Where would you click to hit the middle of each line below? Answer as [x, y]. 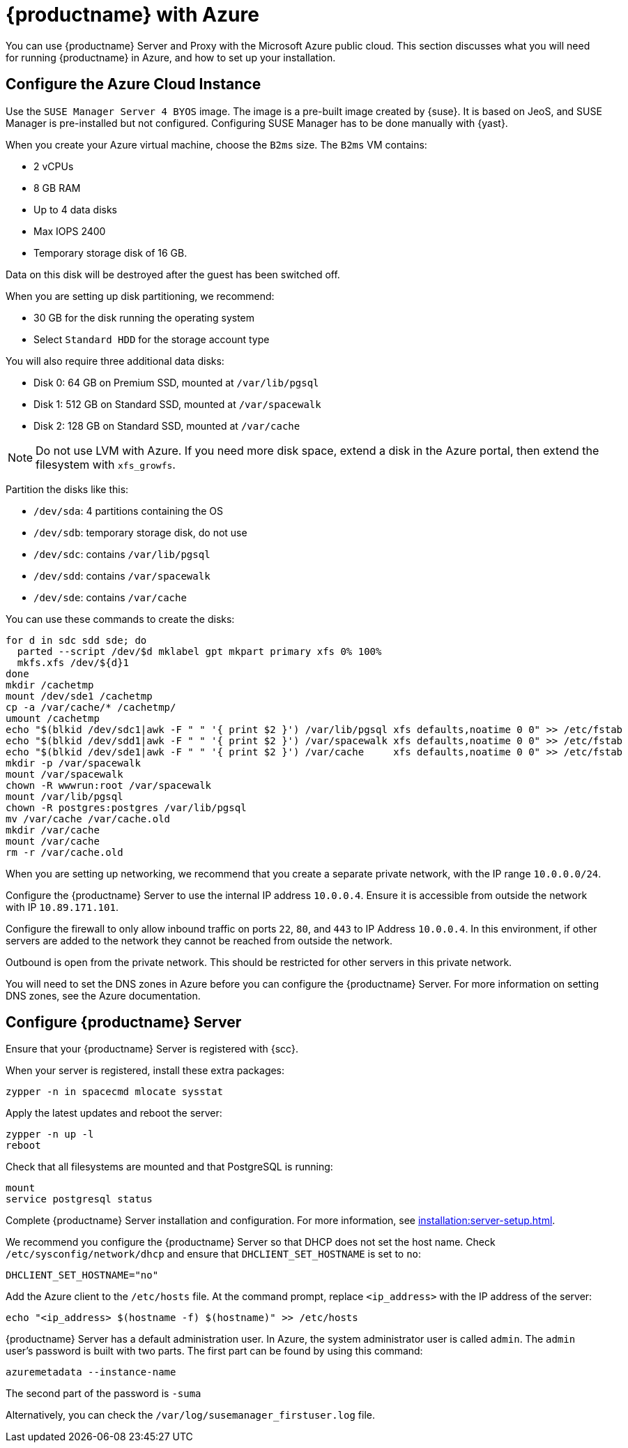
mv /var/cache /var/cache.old [88, 819]
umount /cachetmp [53, 718]
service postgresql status [79, 1199]
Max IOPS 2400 [70, 231]
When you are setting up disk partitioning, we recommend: [140, 296]
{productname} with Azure [132, 15]
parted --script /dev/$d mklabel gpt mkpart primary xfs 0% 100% [199, 651]
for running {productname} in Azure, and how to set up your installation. [171, 57]
